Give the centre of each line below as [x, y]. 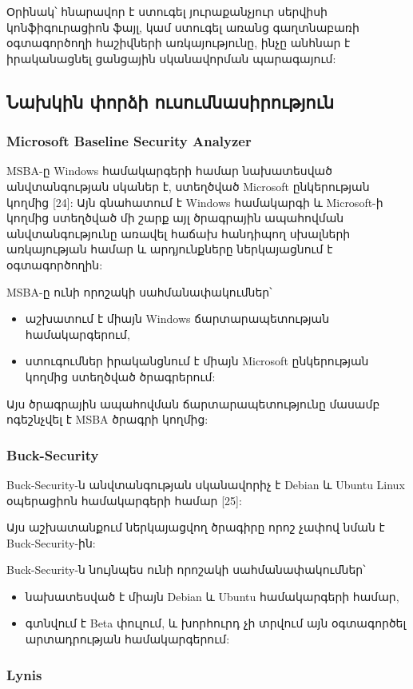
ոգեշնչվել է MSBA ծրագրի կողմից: [107, 419]
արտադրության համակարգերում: [127, 639]
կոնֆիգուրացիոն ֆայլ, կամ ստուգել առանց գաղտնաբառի [183, 27]
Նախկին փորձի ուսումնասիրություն [171, 101]
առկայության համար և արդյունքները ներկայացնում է [170, 249]
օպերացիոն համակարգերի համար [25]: [124, 500]
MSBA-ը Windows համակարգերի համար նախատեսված [169, 171]
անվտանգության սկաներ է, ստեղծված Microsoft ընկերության [188, 186]
